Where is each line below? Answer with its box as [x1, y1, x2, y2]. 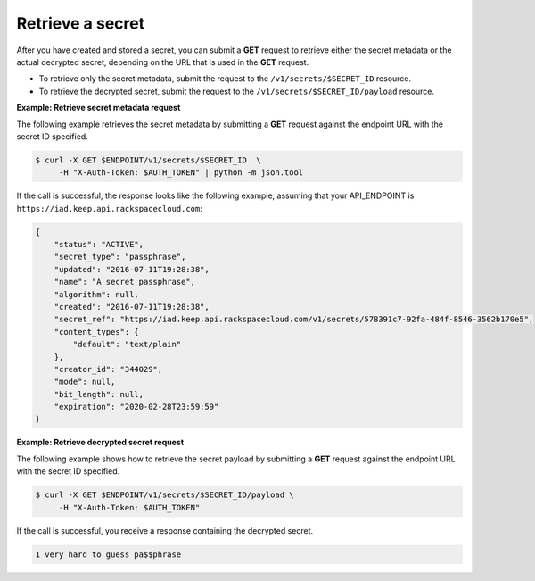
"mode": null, [53, 377, 116, 387]
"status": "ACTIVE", [53, 239, 144, 250]
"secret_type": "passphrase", [53, 252, 186, 262]
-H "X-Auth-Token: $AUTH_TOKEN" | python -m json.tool [58, 168, 304, 178]
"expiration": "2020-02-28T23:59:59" [53, 402, 219, 412]
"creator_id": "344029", [53, 364, 163, 374]
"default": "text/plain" [72, 339, 182, 350]
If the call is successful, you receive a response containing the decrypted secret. [16, 525, 314, 535]
